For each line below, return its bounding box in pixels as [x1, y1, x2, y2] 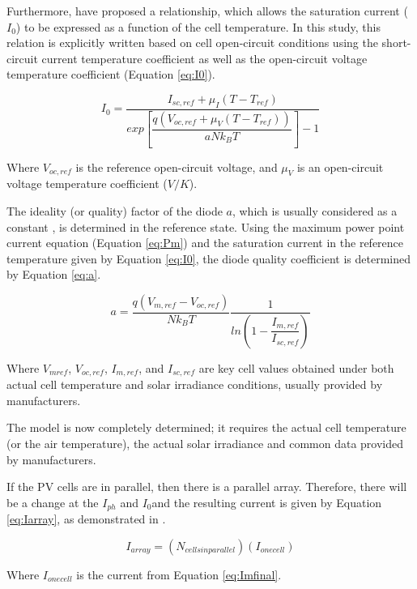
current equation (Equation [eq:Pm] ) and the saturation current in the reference [6, 234, 404, 251]
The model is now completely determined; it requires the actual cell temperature [6, 419, 406, 436]
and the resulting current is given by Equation [151, 493, 382, 510]
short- [381, 34, 411, 51]
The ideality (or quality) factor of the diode [6, 202, 223, 219]
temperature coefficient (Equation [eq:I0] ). [6, 66, 215, 83]
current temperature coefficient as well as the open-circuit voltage [41, 49, 368, 66]
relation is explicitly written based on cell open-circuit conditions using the [6, 34, 378, 51]
